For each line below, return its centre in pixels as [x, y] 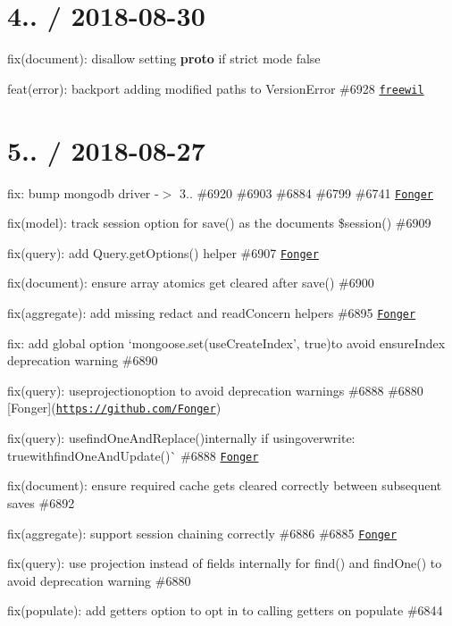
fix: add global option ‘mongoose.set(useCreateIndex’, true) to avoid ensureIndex [226, 342]
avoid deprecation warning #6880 [99, 580]
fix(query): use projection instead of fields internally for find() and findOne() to [225, 563]
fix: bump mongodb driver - [83, 192]
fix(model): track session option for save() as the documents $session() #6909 [219, 223]
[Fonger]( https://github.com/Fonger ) [114, 408]
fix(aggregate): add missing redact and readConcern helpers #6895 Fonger [212, 313]
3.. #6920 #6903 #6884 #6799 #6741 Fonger [306, 192]
